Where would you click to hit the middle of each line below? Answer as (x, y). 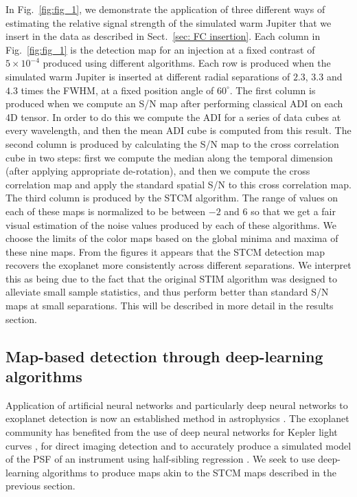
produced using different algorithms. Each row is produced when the (187, 63)
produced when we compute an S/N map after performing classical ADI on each (174, 103)
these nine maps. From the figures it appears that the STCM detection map (165, 251)
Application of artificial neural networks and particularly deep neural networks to (177, 405)
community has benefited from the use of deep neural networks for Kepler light (172, 432)
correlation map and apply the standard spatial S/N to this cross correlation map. (178, 184)
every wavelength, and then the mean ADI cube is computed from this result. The (178, 130)
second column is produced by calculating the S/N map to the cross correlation (172, 143)
